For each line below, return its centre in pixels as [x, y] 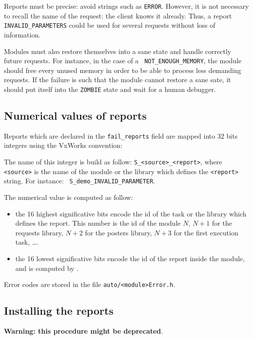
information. [22, 34]
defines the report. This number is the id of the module [98, 223]
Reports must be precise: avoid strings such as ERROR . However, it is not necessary [126, 6]
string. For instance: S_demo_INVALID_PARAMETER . [80, 181]
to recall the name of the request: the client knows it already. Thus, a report [118, 15]
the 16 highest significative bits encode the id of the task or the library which [131, 213]
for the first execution [206, 232]
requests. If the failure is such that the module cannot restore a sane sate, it [117, 80]
